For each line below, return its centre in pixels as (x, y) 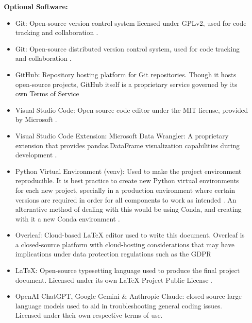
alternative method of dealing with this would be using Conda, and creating (128, 209)
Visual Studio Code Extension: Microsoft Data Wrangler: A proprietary (122, 135)
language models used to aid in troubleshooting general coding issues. (119, 305)
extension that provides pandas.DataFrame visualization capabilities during (127, 145)
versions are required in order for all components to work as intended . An (126, 199)
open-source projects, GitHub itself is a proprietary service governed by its (126, 84)
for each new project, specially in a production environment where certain (125, 190)
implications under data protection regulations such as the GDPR (113, 254)
